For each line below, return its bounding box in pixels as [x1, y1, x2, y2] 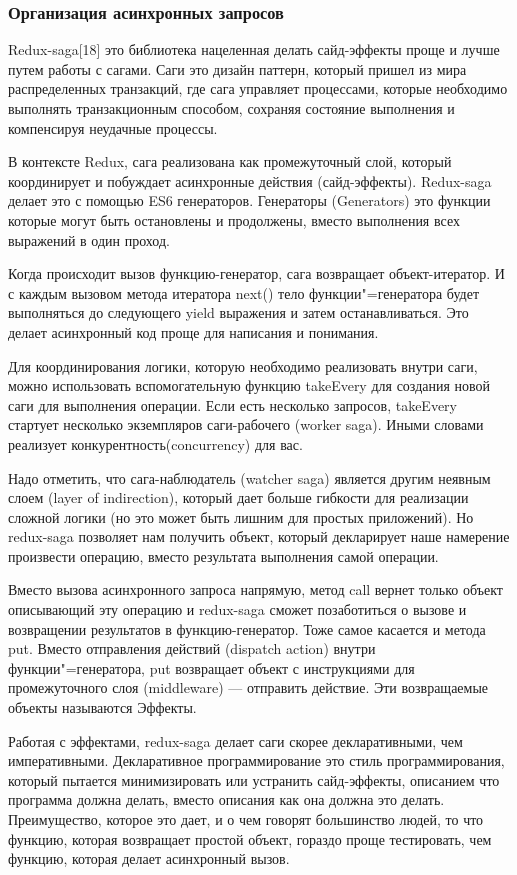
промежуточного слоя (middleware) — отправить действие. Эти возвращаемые [8, 677, 489, 698]
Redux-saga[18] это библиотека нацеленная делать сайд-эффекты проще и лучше [8, 39, 500, 60]
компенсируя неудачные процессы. [8, 117, 218, 138]
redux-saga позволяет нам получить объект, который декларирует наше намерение [8, 526, 510, 547]
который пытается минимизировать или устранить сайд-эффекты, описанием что [8, 769, 500, 790]
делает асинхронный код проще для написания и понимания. [8, 321, 379, 342]
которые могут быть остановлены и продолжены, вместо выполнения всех [8, 209, 460, 230]
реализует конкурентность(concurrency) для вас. [8, 433, 303, 454]
